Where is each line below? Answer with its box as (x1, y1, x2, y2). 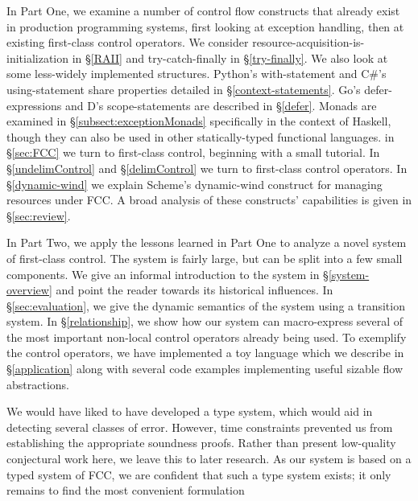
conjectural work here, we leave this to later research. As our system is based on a (6, 450, 412, 467)
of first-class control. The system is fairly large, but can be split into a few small (6, 249, 403, 266)
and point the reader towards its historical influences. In (56, 281, 333, 298)
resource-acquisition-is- (252, 34, 365, 51)
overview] (6, 281, 52, 298)
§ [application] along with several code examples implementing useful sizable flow (6, 360, 404, 377)
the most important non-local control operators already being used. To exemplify (6, 328, 407, 345)
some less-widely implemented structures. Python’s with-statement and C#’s (6, 65, 387, 82)
